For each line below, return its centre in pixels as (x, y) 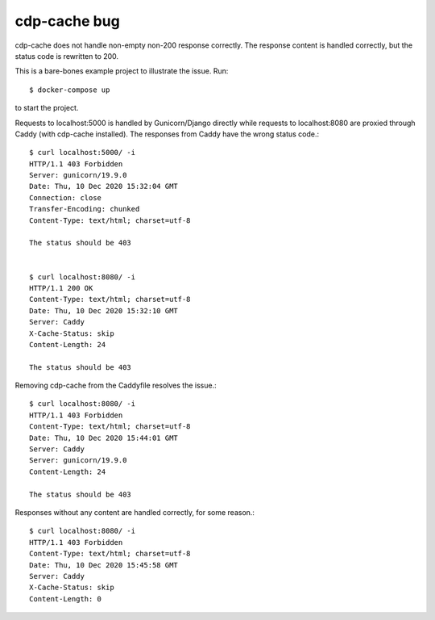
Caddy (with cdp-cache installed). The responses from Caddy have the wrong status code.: (167, 134)
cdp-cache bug (67, 21)
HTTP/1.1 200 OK (61, 288)
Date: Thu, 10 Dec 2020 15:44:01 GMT (104, 438)
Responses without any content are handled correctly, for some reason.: (135, 512)
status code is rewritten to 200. (67, 56)
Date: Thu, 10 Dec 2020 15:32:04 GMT (104, 186)
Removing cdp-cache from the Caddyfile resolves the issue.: (116, 385)
